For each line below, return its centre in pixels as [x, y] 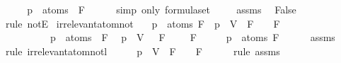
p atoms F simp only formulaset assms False [162, 9]
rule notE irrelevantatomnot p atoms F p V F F [143, 23]
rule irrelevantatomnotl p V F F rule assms [143, 51]
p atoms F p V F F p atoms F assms [192, 37]
